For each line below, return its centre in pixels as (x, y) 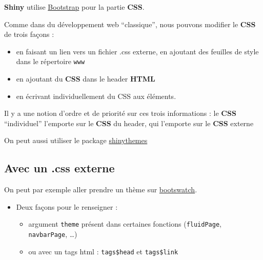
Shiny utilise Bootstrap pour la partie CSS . (74, 7)
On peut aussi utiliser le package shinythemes (76, 140)
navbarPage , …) (53, 234)
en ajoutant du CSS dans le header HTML (86, 79)
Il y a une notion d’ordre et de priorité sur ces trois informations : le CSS (120, 113)
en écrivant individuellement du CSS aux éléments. (96, 96)
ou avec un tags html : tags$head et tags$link (103, 251)
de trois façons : (29, 34)
